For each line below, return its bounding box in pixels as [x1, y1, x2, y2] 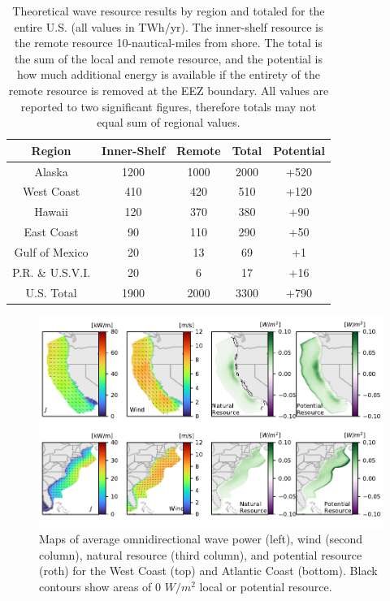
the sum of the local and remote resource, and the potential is [14, 50, 323, 67]
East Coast [24, 223, 79, 240]
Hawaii [34, 203, 68, 220]
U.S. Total [25, 283, 77, 300]
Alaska [34, 162, 68, 179]
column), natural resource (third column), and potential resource [39, 546, 362, 563]
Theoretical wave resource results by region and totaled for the [12, 2, 325, 19]
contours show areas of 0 [39, 578, 162, 595]
